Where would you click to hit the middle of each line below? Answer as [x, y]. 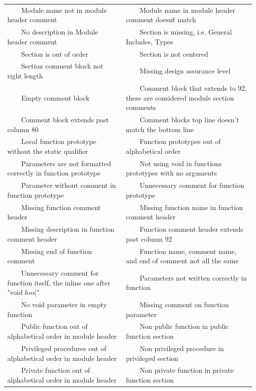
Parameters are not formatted [66, 163]
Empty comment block [55, 97]
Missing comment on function [184, 304]
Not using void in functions [181, 163]
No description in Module [60, 32]
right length [25, 76]
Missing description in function [68, 229]
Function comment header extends [192, 229]
